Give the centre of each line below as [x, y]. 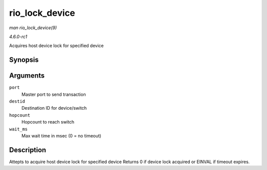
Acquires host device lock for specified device [56, 46]
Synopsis [24, 60]
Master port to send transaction [54, 94]
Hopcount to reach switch [48, 122]
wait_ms [19, 129]
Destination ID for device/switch [54, 108]
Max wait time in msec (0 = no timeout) [61, 135]
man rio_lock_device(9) [33, 28]
